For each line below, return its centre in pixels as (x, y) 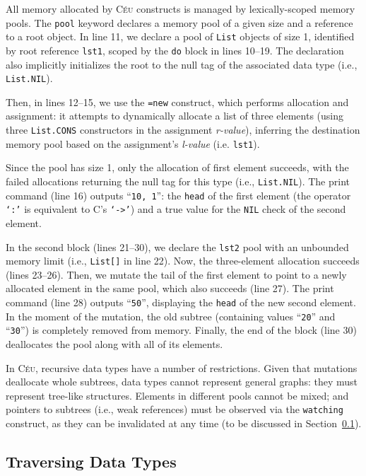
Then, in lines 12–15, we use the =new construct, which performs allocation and (177, 101)
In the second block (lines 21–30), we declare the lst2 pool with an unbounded (177, 246)
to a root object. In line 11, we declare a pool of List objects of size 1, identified (180, 36)
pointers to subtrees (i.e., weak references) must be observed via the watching (175, 409)
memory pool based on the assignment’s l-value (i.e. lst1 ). (133, 143)
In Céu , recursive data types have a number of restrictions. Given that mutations (182, 367)
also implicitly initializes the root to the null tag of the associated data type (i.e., (182, 64)
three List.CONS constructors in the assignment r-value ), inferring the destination (183, 130)
